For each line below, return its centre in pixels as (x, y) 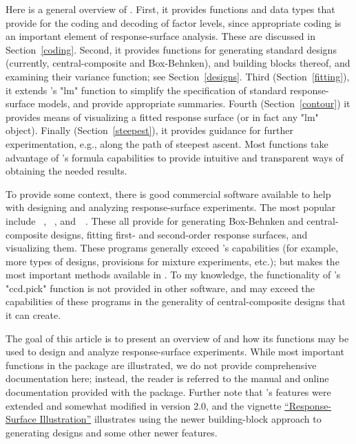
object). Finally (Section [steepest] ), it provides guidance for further (149, 130)
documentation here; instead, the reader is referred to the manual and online (167, 378)
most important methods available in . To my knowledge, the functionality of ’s (173, 275)
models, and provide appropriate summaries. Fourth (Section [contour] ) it (194, 103)
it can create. (33, 315)
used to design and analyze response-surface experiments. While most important (175, 352)
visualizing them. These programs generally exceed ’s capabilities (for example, (172, 248)
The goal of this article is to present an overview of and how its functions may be (177, 338)
